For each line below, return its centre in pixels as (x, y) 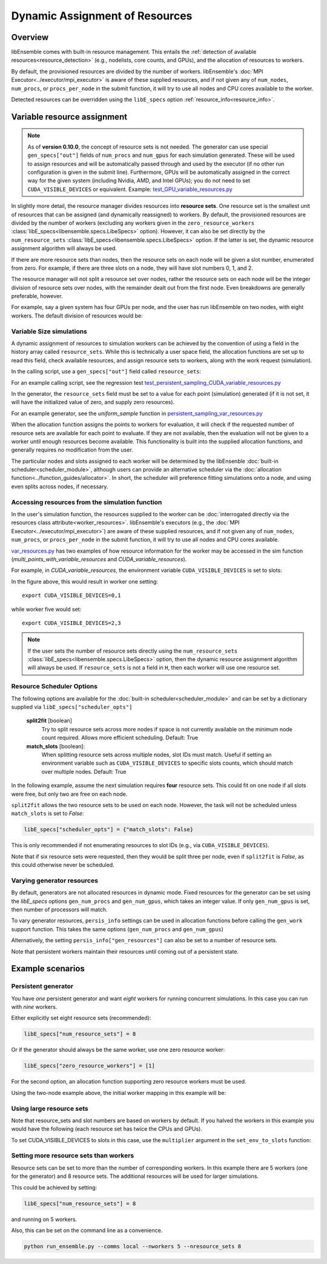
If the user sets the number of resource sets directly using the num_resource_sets (133, 651)
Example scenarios (48, 969)
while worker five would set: (46, 609)
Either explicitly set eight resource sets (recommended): (81, 1018)
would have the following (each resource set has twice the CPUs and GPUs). (107, 1129)
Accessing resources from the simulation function (87, 502)
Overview (30, 37)
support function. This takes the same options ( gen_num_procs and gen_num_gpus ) (117, 929)
